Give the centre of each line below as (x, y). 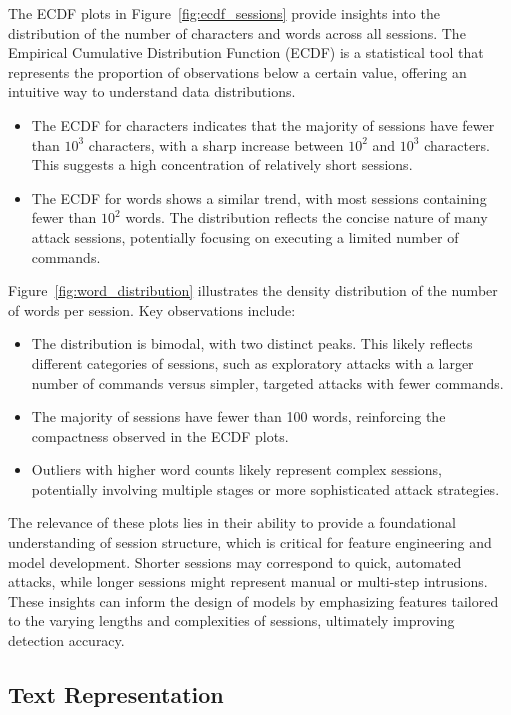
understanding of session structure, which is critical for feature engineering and (250, 542)
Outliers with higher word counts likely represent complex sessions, (237, 469)
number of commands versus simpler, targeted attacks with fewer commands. (267, 382)
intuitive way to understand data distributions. (152, 91)
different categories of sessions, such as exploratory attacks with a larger (252, 362)
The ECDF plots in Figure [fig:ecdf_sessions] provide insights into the (224, 13)
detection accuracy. (66, 640)
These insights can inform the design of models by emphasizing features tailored (253, 600)
